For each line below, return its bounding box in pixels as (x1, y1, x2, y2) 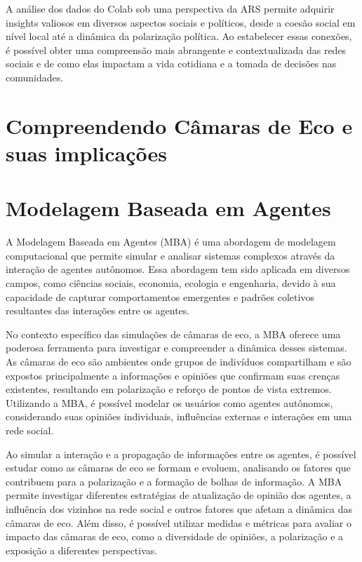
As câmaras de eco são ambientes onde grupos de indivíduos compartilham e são (6, 354, 351, 368)
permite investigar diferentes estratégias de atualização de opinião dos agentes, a (6, 488, 351, 502)
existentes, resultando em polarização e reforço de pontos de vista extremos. (6, 382, 332, 396)
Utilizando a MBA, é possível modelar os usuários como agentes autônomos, (6, 395, 333, 410)
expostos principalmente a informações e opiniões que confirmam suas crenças (6, 368, 340, 382)
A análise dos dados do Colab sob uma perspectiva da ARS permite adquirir (6, 1, 335, 15)
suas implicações (6, 138, 167, 167)
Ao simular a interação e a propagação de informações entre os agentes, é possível (6, 446, 356, 461)
